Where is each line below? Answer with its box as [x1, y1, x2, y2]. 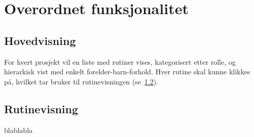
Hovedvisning [4, 32, 76, 48]
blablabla [4, 124, 33, 135]
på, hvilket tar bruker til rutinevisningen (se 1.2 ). [4, 76, 159, 86]
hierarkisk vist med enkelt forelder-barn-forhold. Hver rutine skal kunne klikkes [4, 66, 250, 77]
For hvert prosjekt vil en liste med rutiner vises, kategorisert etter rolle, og [4, 56, 236, 67]
